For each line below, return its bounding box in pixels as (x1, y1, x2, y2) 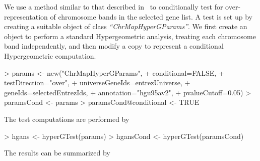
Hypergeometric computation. (4, 50, 96, 61)
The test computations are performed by (4, 113, 129, 124)
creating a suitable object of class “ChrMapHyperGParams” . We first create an (4, 21, 247, 32)
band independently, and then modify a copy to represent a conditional (4, 41, 224, 51)
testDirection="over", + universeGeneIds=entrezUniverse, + (4, 77, 190, 88)
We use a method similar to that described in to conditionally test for (4, 2, 223, 12)
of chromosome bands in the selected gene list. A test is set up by (50, 11, 252, 22)
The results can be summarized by (4, 147, 110, 158)
